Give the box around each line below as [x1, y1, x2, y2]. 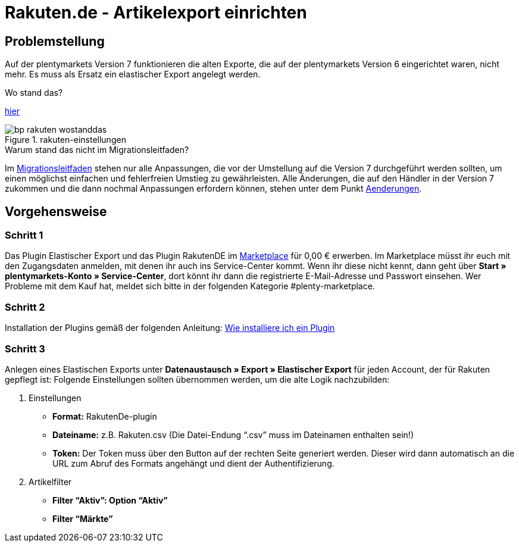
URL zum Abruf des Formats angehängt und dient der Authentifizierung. [52, 458, 334, 468]
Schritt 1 [5, 229, 43, 242]
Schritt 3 [5, 342, 45, 355]
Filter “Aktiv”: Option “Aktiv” [52, 495, 168, 505]
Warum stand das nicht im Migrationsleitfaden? [5, 145, 189, 155]
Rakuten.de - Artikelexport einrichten [5, 2, 307, 23]
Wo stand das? [5, 87, 63, 98]
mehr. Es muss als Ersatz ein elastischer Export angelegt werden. [5, 69, 261, 80]
